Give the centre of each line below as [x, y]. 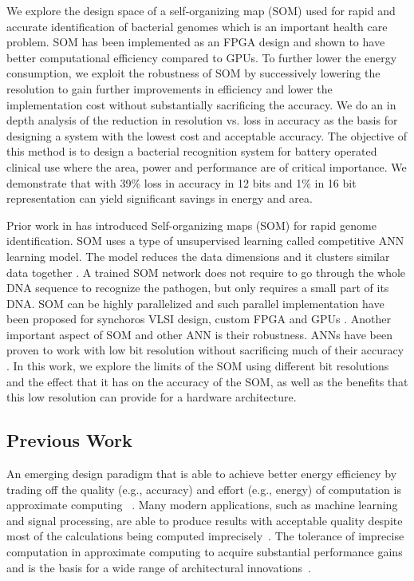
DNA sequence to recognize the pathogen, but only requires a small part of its [198, 288]
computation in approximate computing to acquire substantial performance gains [205, 552]
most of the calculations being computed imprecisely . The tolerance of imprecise [205, 536]
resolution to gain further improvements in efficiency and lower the [170, 88]
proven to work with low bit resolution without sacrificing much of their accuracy [205, 350]
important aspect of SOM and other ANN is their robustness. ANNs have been [200, 334]
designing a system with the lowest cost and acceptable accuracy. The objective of [207, 135]
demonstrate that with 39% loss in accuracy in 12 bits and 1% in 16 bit [181, 182]
